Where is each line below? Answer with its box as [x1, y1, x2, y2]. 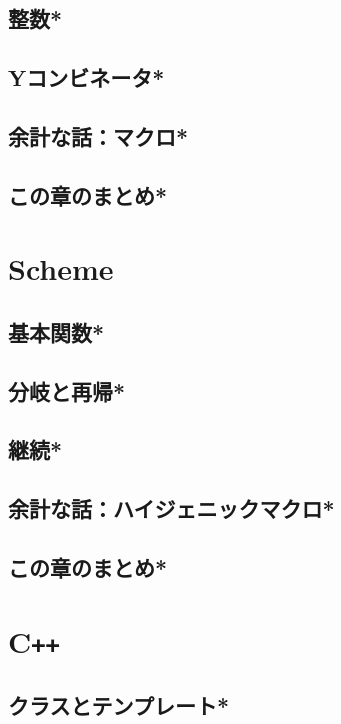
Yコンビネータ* [8, 62, 165, 93]
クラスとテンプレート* [8, 690, 230, 721]
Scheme [8, 248, 114, 289]
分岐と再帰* [8, 375, 126, 406]
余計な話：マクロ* [8, 120, 189, 151]
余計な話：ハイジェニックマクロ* [8, 493, 335, 524]
